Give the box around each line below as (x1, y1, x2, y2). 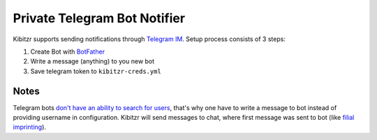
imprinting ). (13, 123, 47, 132)
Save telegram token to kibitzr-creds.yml (30, 67, 162, 75)
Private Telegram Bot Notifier (13, 10, 185, 26)
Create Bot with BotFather (30, 47, 105, 56)
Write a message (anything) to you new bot (30, 57, 155, 65)
